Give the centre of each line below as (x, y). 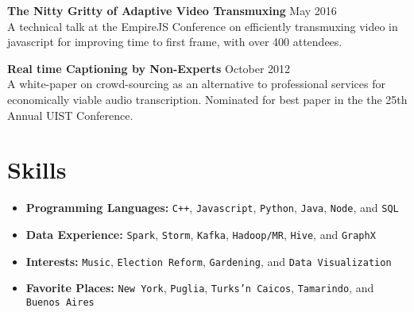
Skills (37, 169)
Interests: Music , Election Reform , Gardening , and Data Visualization (209, 261)
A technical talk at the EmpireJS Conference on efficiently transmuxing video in (203, 26)
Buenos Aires (60, 302)
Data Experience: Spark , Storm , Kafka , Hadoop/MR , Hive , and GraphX (201, 234)
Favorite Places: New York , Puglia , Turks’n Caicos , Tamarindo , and (200, 288)
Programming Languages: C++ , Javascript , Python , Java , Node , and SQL (212, 208)
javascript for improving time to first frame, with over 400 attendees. (175, 42)
